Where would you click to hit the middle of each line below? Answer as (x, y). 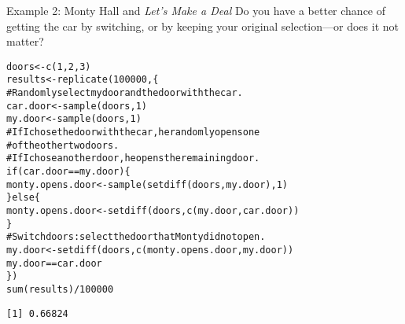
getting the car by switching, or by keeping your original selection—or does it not (202, 26)
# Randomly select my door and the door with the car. (125, 93)
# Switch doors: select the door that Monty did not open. (136, 237)
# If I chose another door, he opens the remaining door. (133, 158)
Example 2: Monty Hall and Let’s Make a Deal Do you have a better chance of (196, 10)
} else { (23, 198)
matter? (25, 41)
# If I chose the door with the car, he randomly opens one (133, 133)
